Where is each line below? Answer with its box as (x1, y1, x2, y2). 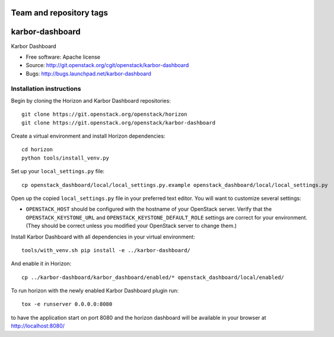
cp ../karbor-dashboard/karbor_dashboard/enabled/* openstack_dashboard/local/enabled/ (21, 274, 285, 281)
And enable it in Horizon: (11, 260, 72, 267)
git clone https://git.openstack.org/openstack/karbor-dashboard (21, 119, 216, 126)
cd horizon (21, 146, 53, 153)
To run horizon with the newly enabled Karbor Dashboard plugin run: (11, 287, 179, 294)
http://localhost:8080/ (11, 322, 65, 329)
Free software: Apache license (26, 53, 101, 61)
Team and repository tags (11, 8, 108, 18)
